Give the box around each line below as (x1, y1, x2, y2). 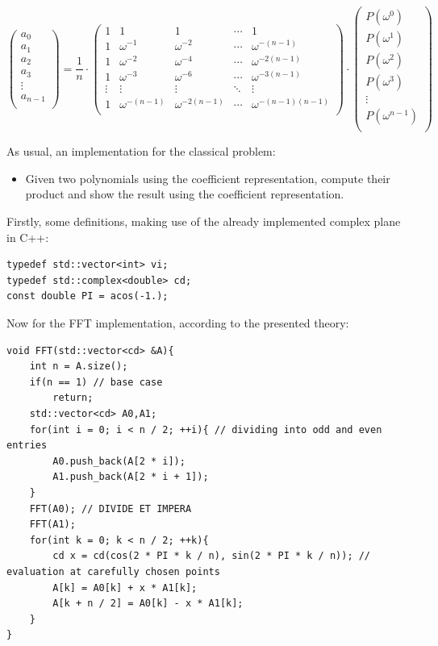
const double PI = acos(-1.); (6, 290, 169, 302)
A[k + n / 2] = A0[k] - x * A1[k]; (52, 598, 244, 610)
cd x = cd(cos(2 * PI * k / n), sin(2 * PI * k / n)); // (52, 550, 371, 562)
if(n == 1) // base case (29, 376, 163, 388)
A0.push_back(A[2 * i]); (52, 455, 186, 467)
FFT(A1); (29, 519, 76, 531)
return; (52, 392, 94, 404)
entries (6, 440, 48, 452)
